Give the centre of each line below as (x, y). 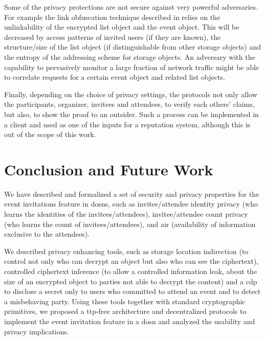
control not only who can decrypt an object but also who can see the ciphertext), (131, 261)
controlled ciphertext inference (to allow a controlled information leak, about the (131, 271)
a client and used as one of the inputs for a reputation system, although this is (127, 124)
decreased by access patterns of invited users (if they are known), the (113, 37)
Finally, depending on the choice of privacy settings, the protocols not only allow (131, 94)
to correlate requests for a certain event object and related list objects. (115, 77)
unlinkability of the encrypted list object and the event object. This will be (122, 27)
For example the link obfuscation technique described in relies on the (112, 17)
